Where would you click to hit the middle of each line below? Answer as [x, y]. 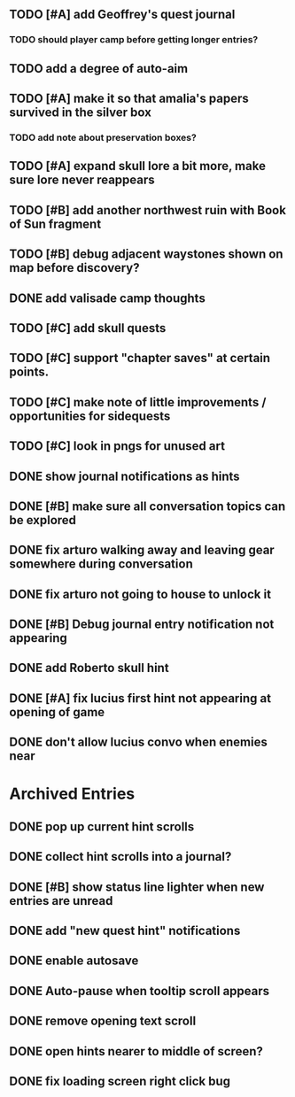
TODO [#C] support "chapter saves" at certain [140, 358]
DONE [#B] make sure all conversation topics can [147, 506]
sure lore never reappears [82, 180]
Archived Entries [72, 794]
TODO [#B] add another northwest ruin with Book [147, 210]
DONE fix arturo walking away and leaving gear [142, 550]
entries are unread [61, 901]
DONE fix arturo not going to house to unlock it [140, 594]
